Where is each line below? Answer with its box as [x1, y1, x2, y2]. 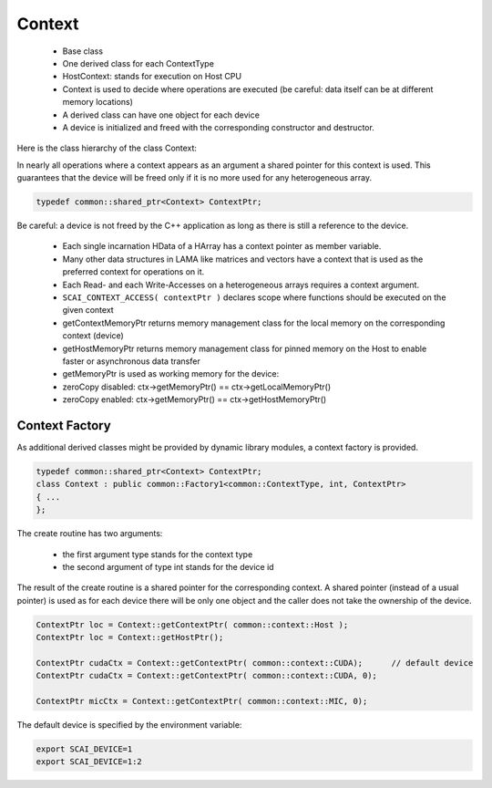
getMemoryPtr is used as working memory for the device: [62, 368, 280, 379]
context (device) [62, 330, 125, 341]
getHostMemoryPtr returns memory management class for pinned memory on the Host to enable [62, 343, 427, 354]
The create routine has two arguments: [16, 528, 163, 539]
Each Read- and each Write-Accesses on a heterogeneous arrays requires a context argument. [62, 279, 419, 290]
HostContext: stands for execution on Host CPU [62, 71, 241, 82]
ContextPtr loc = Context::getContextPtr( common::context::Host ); [36, 619, 349, 629]
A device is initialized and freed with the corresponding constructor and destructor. [62, 121, 375, 132]
